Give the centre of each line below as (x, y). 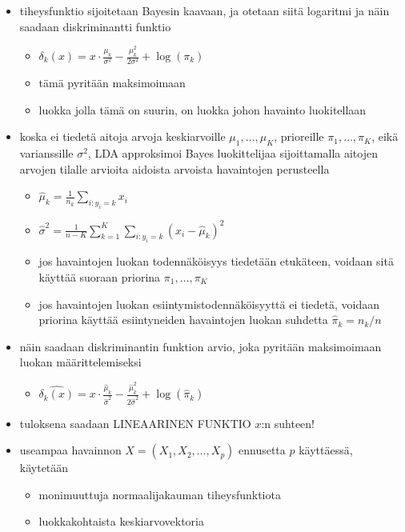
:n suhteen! (288, 423)
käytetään (44, 468)
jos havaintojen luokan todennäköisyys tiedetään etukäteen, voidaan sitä (216, 261)
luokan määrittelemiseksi (80, 362)
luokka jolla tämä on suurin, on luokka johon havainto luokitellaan (202, 109)
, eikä (385, 136)
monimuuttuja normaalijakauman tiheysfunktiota (160, 494)
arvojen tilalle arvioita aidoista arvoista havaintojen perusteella (174, 168)
